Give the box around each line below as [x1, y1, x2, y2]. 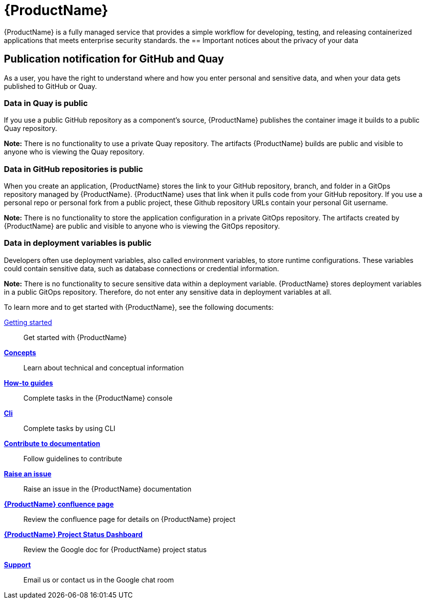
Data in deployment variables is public [4, 238, 152, 248]
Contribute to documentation [4, 439, 101, 448]
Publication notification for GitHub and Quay [4, 53, 224, 65]
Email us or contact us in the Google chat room [23, 575, 174, 584]
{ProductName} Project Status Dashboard [4, 530, 143, 538]
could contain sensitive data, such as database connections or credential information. [4, 264, 279, 273]
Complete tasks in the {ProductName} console [23, 393, 173, 402]
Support [4, 560, 31, 569]
